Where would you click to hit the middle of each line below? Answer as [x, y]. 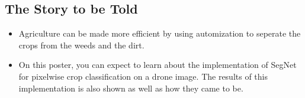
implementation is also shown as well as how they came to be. [131, 88]
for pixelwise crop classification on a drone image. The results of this [143, 76]
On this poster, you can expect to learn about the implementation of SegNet [158, 65]
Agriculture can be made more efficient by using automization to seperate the [160, 33]
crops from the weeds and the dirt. [81, 45]
